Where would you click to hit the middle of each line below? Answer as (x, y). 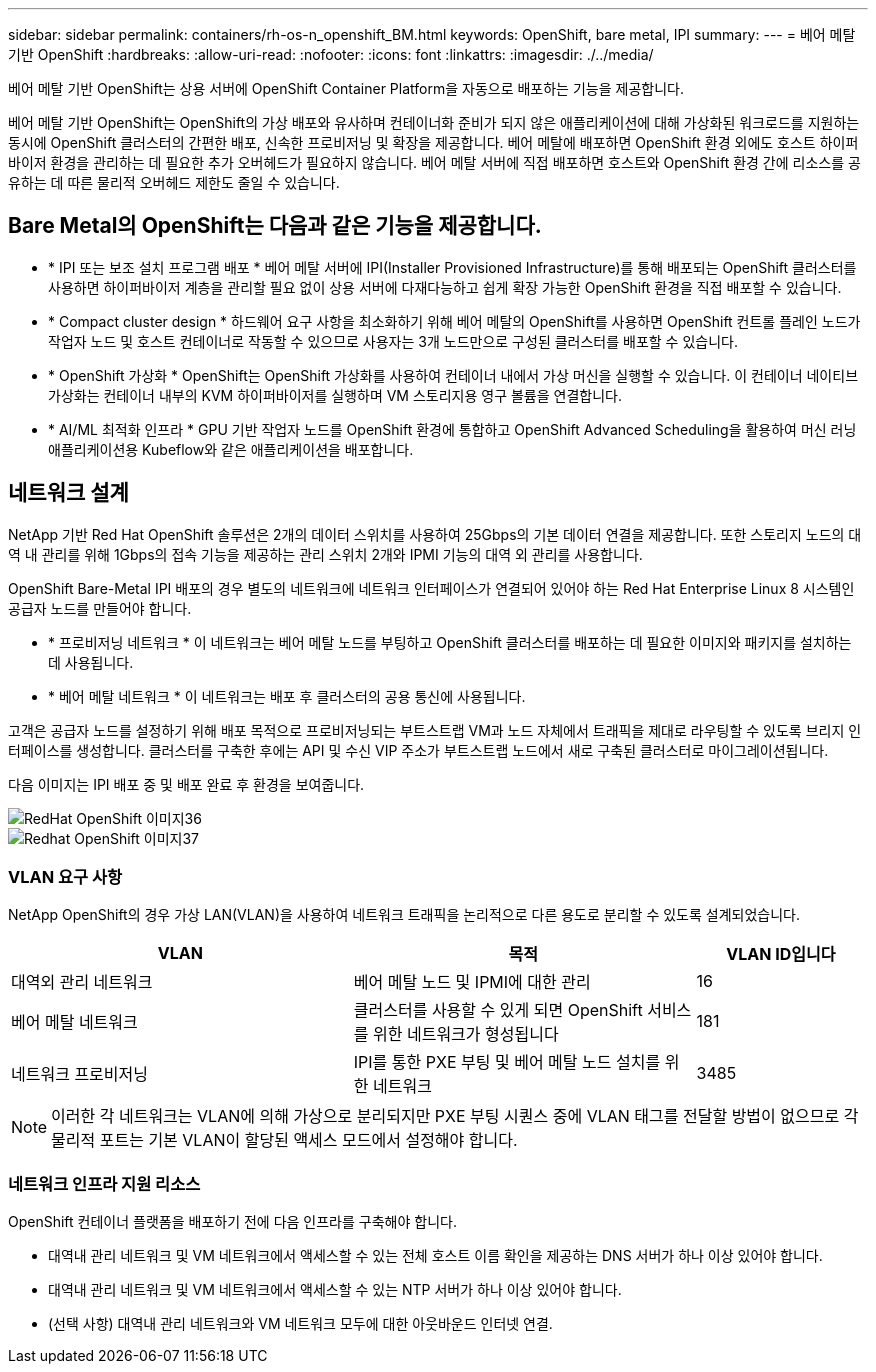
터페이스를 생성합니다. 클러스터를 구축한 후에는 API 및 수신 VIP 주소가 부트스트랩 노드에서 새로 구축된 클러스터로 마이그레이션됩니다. (418, 750)
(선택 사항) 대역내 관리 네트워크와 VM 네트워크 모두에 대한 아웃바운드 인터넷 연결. (300, 1324)
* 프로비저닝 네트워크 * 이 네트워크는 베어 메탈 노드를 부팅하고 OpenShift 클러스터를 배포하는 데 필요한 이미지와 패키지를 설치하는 (450, 642)
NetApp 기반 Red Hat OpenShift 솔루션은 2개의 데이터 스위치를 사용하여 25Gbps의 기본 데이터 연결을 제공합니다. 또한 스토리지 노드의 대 (435, 534)
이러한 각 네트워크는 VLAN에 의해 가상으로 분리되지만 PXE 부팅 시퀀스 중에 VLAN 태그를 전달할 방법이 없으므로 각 (455, 1116)
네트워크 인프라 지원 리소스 (104, 1183)
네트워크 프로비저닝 (79, 1074)
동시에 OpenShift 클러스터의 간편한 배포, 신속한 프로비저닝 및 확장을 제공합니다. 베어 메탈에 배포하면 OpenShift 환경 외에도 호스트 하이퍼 (433, 142)
